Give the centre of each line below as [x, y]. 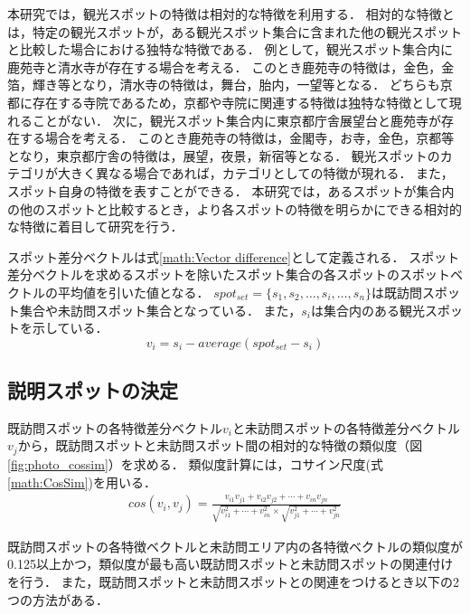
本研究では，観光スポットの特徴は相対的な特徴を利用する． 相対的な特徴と [231, 14]
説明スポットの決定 [93, 390]
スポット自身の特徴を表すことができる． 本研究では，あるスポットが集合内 [231, 190]
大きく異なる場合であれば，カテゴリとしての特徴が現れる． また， [255, 173]
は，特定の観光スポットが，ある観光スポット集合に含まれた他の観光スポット [235, 31]
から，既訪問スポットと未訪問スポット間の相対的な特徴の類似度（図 [220, 445]
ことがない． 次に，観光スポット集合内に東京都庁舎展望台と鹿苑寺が [236, 120]
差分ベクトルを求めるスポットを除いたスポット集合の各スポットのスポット [229, 274]
